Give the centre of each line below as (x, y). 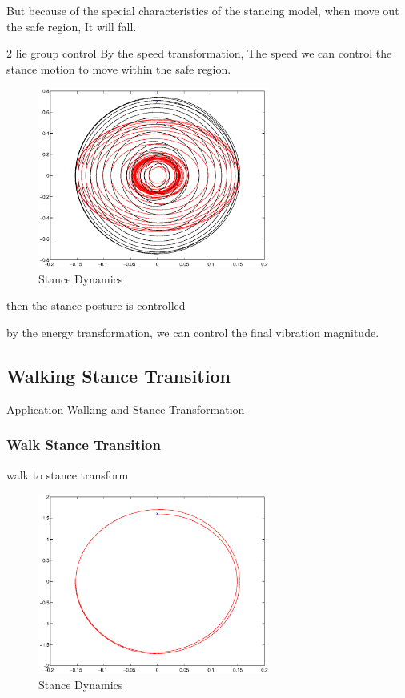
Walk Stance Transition (84, 445)
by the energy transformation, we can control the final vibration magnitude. (193, 333)
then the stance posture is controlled (96, 305)
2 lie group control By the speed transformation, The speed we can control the (199, 53)
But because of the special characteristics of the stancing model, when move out (203, 10)
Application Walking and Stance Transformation (126, 409)
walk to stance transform (68, 474)
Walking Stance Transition (118, 376)
